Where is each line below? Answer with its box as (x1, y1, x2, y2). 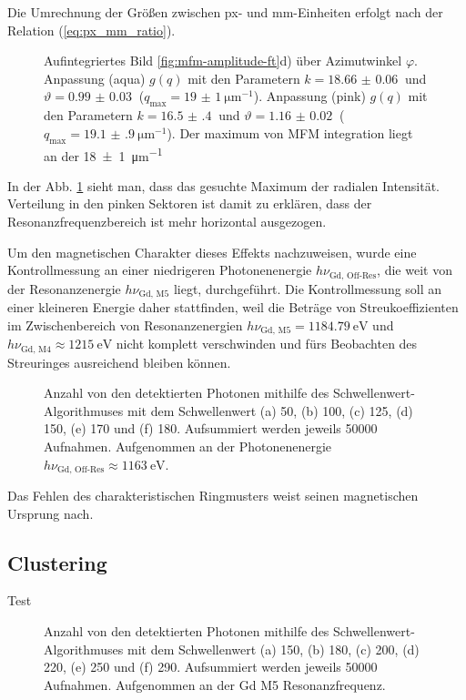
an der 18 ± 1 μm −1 (44, 143, 163, 165)
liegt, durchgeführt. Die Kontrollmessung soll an (173, 279, 442, 298)
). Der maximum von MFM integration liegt (167, 123, 413, 142)
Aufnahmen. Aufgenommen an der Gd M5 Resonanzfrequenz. (44, 675, 386, 694)
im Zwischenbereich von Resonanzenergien (7, 315, 243, 334)
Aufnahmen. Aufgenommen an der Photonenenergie (44, 436, 332, 455)
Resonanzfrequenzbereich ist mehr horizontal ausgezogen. (7, 212, 327, 230)
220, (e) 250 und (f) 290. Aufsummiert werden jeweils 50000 (44, 657, 378, 676)
